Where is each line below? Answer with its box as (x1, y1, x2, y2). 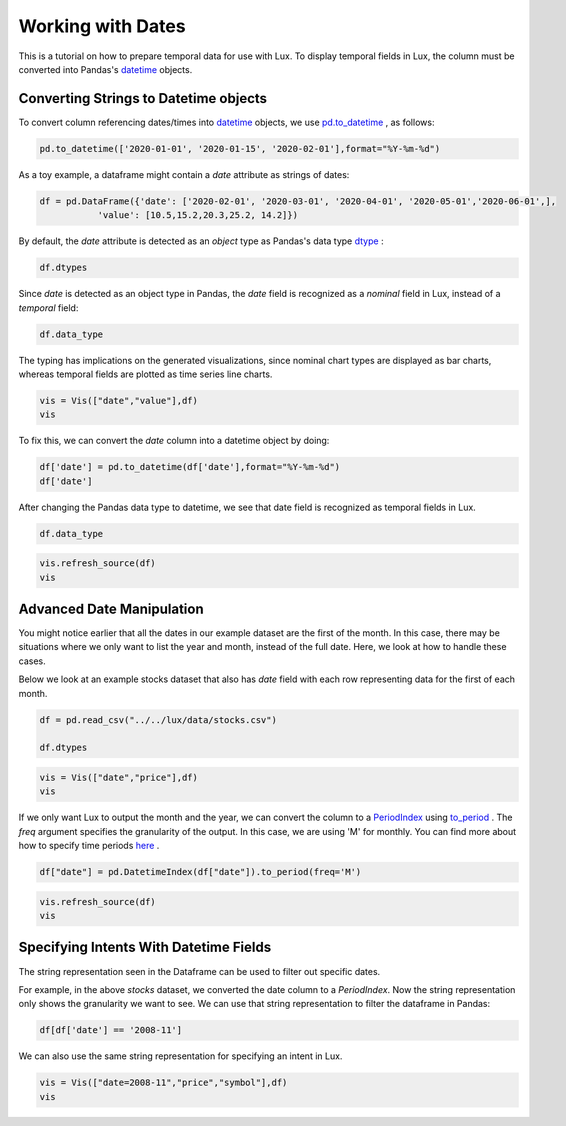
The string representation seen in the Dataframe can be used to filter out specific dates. (18, 965, 381, 977)
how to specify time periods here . (18, 840, 160, 852)
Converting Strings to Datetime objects (18, 90, 268, 107)
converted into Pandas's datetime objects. (18, 63, 193, 75)
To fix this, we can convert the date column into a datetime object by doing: (18, 435, 330, 447)
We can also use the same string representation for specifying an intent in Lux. (18, 1050, 343, 1062)
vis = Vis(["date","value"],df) (39, 395, 199, 406)
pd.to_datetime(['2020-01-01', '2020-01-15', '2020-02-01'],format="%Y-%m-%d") (39, 143, 441, 154)
